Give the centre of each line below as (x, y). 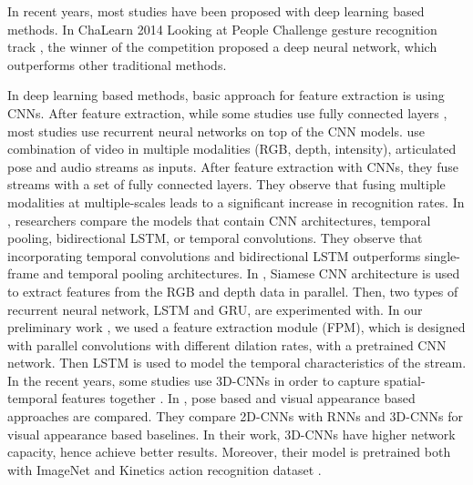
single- (442, 255)
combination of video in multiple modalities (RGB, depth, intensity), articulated (232, 149)
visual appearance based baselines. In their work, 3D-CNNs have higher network (231, 434)
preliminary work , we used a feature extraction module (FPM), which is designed (236, 327)
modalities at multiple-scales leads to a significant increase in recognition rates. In (236, 202)
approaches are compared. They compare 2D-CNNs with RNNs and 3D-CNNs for (235, 416)
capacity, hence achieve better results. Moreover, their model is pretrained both (229, 452)
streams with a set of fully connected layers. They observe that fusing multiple (226, 184)
